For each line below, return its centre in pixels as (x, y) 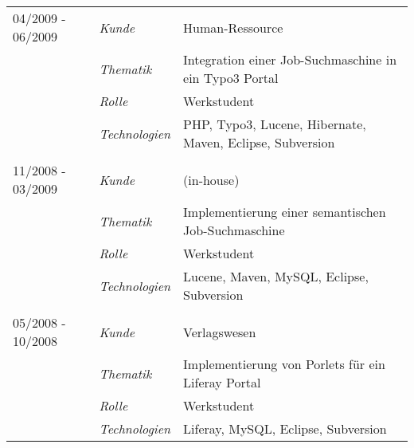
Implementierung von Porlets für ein (284, 364)
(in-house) (211, 179)
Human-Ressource (233, 27)
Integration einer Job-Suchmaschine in (290, 59)
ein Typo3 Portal (231, 78)
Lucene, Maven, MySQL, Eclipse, (276, 276)
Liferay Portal (222, 382)
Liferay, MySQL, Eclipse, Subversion (285, 428)
